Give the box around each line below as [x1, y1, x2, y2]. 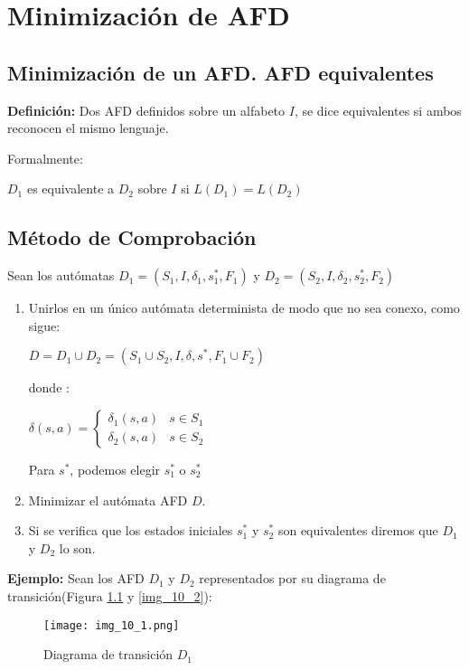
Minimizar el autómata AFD [28, 490, 188, 509]
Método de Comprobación [7, 223, 257, 251]
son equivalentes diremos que [277, 521, 438, 540]
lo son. [59, 538, 96, 557]
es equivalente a [26, 179, 115, 198]
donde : [28, 378, 70, 397]
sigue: [28, 316, 61, 335]
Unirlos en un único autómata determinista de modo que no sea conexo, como [28, 298, 460, 317]
